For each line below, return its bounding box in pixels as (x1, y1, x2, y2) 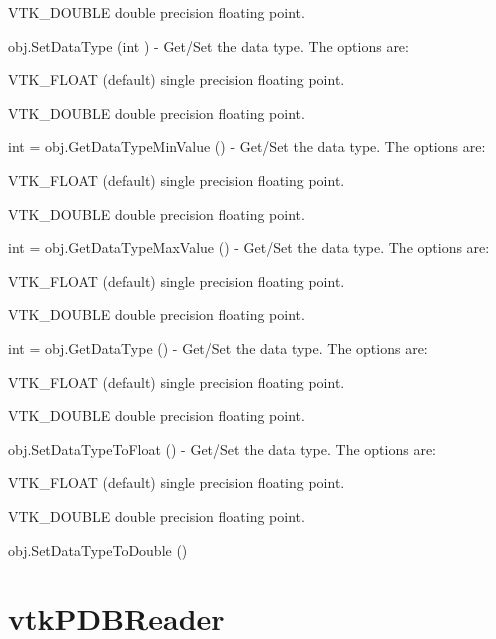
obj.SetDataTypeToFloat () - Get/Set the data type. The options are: (8, 438, 437, 459)
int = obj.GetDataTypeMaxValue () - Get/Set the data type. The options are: (8, 237, 490, 258)
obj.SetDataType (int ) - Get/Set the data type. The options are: (8, 35, 409, 56)
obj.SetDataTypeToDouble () (8, 539, 188, 560)
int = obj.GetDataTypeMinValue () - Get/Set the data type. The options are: (8, 136, 486, 157)
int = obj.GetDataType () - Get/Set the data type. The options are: (8, 337, 428, 358)
